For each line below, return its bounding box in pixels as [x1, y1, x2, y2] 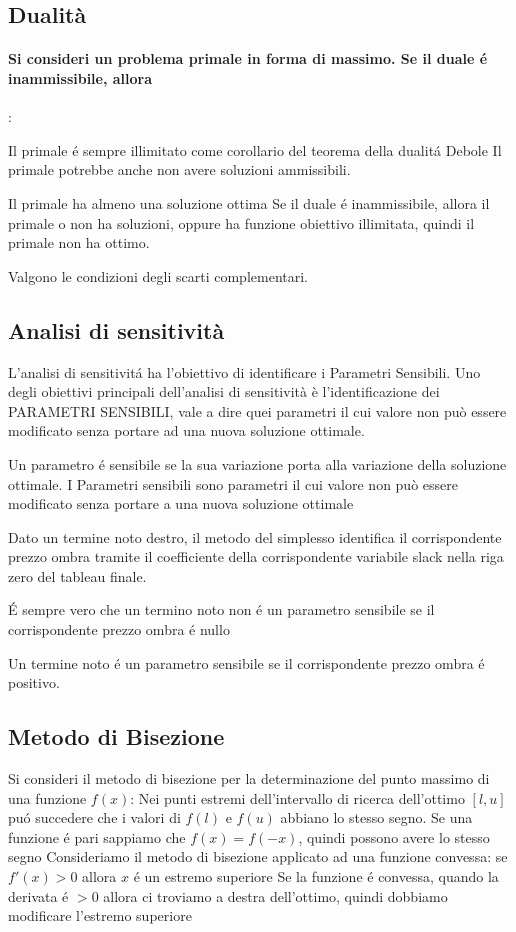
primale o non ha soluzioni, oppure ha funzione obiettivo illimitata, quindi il [8, 212, 475, 233]
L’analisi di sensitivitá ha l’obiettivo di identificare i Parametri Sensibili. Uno [8, 361, 481, 382]
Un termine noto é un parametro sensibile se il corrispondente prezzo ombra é [8, 652, 485, 673]
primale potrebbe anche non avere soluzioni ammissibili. [8, 159, 351, 180]
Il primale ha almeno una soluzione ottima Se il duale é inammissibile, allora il [8, 192, 490, 213]
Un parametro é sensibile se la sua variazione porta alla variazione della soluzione [8, 453, 507, 474]
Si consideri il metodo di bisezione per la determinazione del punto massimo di [8, 768, 490, 789]
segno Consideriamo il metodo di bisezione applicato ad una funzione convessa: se [8, 846, 508, 867]
